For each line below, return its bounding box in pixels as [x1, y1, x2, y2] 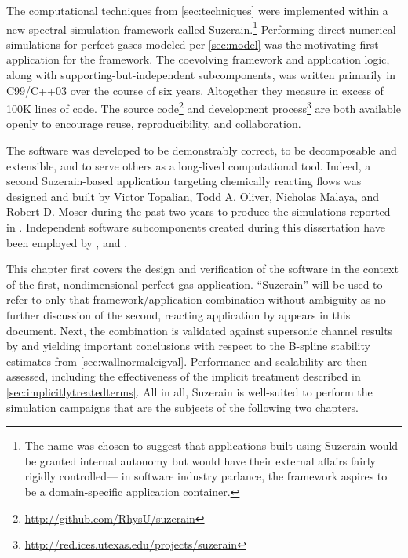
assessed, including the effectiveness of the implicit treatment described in [6, 368, 361, 385]
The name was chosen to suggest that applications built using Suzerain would [24, 437, 399, 454]
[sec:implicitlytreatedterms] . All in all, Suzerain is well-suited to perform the [6, 383, 373, 399]
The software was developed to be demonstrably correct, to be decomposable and [6, 142, 397, 159]
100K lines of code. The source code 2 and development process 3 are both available [6, 98, 401, 116]
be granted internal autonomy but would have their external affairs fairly [24, 452, 376, 469]
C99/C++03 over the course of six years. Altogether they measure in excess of [6, 82, 384, 98]
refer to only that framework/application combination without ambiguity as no [6, 291, 386, 308]
